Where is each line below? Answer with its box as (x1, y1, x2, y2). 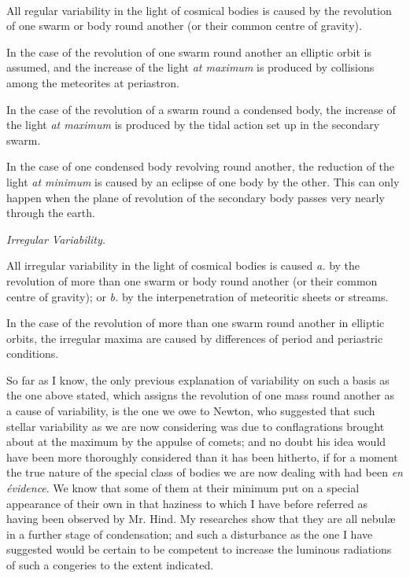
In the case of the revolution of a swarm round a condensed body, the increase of (6, 101, 396, 117)
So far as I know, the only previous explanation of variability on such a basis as (6, 371, 390, 388)
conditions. (6, 345, 59, 362)
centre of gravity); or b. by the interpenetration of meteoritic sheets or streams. (6, 288, 389, 304)
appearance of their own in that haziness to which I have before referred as (6, 495, 368, 511)
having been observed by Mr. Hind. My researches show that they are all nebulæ (6, 510, 396, 527)
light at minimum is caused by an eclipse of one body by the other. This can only (6, 173, 400, 190)
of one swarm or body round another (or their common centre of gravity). (6, 17, 362, 34)
